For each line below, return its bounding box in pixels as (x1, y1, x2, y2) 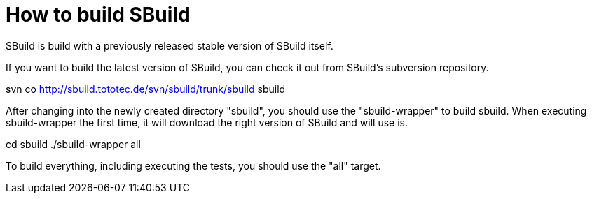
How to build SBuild (6, 3, 191, 27)
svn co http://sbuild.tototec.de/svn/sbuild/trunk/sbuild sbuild (6, 82, 286, 95)
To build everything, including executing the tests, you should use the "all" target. (6, 159, 381, 172)
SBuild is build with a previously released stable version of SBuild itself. (6, 39, 333, 52)
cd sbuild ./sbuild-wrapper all (6, 138, 141, 150)
